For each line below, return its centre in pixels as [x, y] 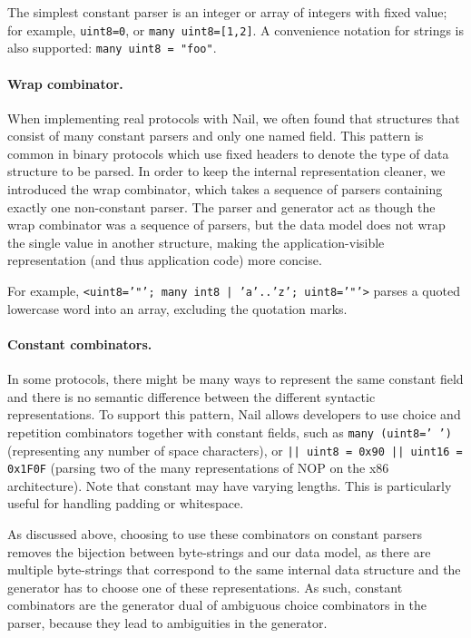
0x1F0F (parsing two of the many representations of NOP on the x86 [198, 468]
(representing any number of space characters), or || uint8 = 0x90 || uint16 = [235, 450]
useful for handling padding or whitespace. [126, 503]
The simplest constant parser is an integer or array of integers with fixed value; [227, 12]
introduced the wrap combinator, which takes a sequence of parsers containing [225, 189]
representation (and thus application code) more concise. [165, 260]
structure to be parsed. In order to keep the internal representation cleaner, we [226, 171]
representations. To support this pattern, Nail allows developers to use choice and [234, 414]
